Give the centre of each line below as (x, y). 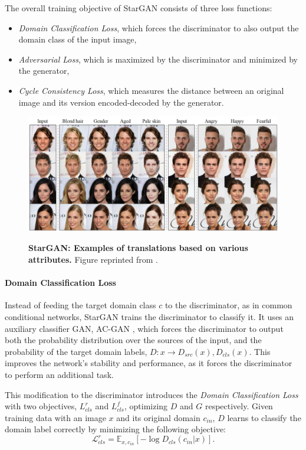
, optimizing (146, 406)
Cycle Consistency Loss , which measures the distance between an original (151, 90)
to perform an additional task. (59, 374)
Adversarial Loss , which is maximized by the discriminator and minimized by (158, 59)
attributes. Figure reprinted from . (93, 259)
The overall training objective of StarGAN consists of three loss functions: (139, 8)
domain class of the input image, (78, 39)
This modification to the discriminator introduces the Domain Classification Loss (152, 394)
